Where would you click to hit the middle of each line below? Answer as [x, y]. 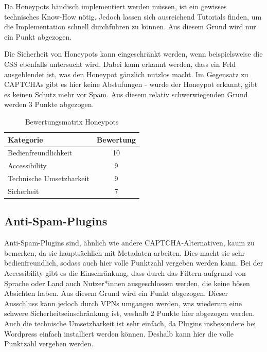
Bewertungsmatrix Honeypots [72, 121]
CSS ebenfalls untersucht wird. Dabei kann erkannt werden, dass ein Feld [120, 64]
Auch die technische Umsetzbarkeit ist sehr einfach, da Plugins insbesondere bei [130, 323]
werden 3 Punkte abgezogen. [49, 104]
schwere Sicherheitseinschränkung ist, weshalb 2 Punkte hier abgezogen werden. [130, 313]
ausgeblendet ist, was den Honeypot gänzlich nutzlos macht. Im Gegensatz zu [126, 74]
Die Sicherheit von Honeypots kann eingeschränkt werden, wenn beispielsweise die [133, 54]
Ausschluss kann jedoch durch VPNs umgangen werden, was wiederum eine [123, 303]
